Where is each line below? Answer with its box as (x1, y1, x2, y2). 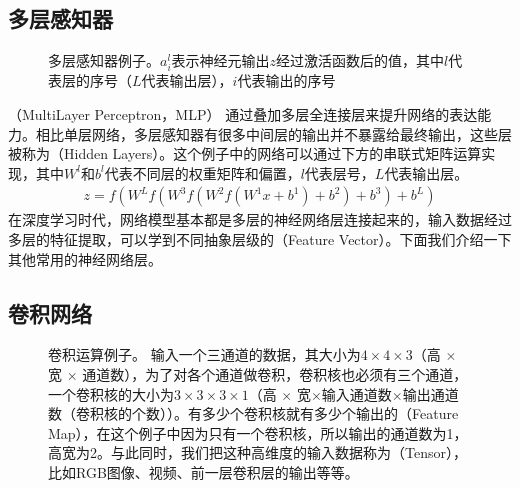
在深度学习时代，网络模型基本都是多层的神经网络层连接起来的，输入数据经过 (8, 209, 512, 230)
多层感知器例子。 (48, 50, 160, 71)
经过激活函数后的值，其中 (276, 50, 445, 71)
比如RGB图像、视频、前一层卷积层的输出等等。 (48, 461, 359, 482)
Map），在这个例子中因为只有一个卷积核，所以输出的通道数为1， (48, 422, 468, 443)
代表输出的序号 (237, 70, 336, 91)
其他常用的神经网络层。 (8, 248, 162, 269)
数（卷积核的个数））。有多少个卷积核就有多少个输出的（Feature (48, 403, 459, 424)
